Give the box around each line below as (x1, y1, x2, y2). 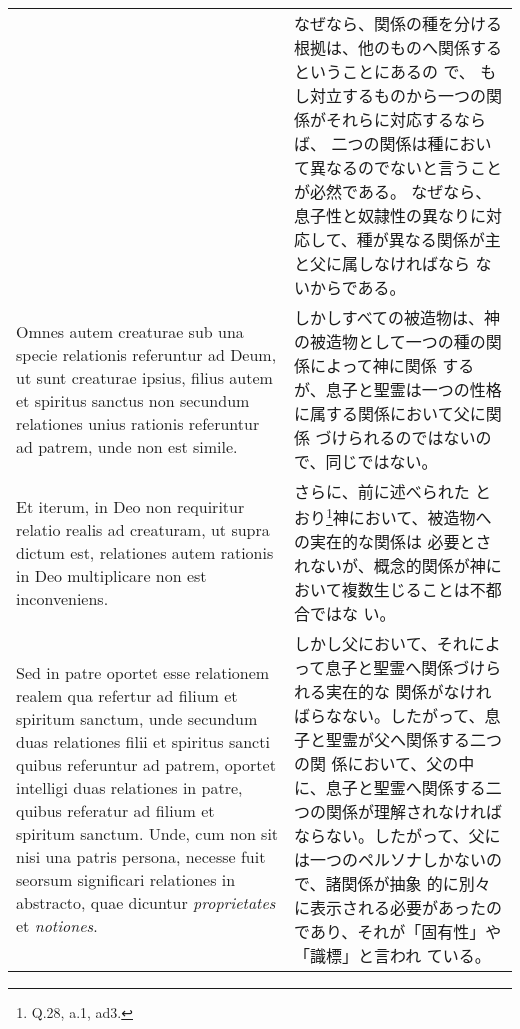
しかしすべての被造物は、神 (294, 306, 501, 329)
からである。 (310, 276, 406, 299)
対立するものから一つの (310, 84, 487, 107)
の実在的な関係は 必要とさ (294, 530, 492, 554)
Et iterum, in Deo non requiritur (16, 494, 245, 518)
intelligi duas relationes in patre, (16, 776, 243, 800)
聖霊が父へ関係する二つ (326, 728, 503, 752)
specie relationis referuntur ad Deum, (16, 343, 277, 366)
